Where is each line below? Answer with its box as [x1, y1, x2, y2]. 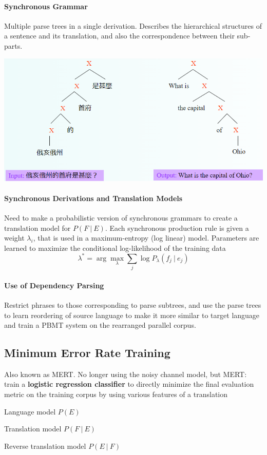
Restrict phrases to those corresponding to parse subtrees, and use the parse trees [4, 299, 261, 310]
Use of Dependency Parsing [4, 280, 104, 290]
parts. [4, 40, 23, 51]
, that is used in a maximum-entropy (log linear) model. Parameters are [33, 232, 259, 243]
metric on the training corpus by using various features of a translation [4, 389, 228, 400]
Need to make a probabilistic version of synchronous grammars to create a [4, 212, 238, 223]
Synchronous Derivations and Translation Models [4, 192, 183, 203]
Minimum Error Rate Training [4, 345, 170, 361]
